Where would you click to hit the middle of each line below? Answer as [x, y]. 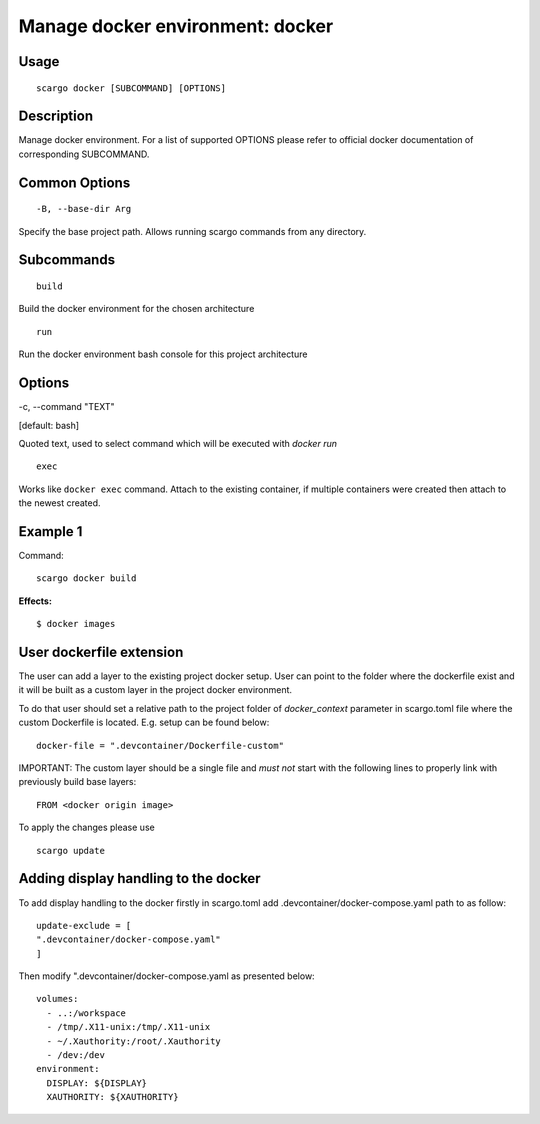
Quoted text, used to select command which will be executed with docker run [177, 443]
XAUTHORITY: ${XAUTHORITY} [112, 1097]
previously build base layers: [77, 782]
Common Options [74, 182]
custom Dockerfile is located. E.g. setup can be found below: [144, 722]
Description [56, 116]
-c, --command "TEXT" [66, 407]
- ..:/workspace [86, 1013]
